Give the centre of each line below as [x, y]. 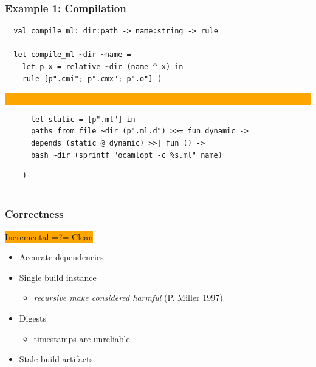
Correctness [34, 214]
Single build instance [58, 277]
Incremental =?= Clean [49, 236]
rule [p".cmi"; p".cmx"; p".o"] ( [92, 79]
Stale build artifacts [56, 359]
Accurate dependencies [61, 257]
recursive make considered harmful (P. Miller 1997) [128, 298]
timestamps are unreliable [82, 338]
